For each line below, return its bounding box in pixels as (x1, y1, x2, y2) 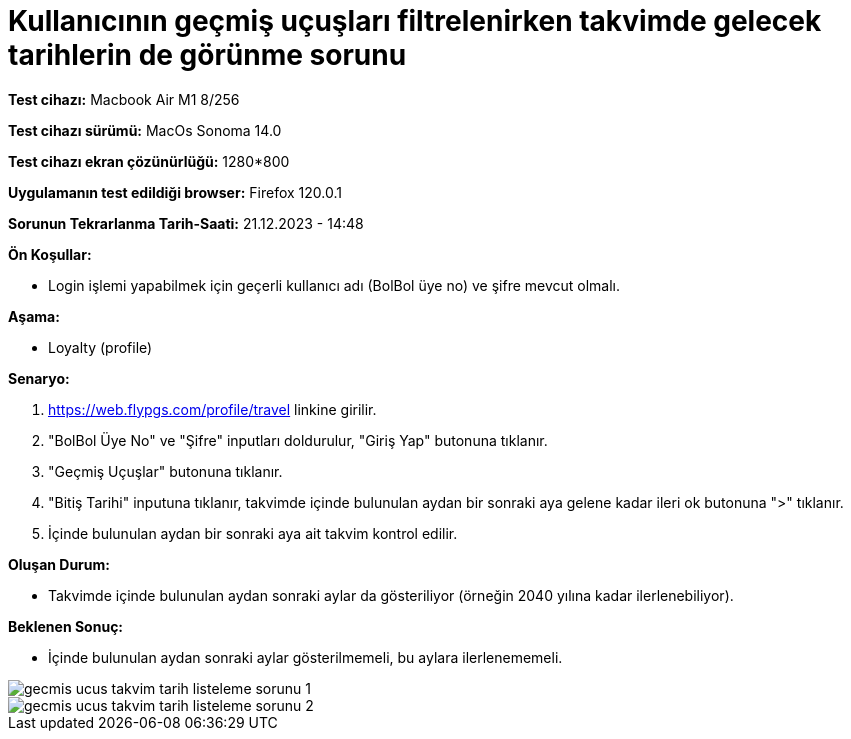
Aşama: (8, 307, 60, 325)
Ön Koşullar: (8, 245, 92, 263)
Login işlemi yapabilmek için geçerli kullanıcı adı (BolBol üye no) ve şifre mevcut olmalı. (48, 276, 621, 294)
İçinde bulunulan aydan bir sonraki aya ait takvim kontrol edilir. (48, 524, 458, 542)
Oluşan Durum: (8, 555, 110, 573)
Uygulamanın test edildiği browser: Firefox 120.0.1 (8, 183, 342, 201)
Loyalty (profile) (48, 338, 153, 356)
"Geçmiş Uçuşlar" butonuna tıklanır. (48, 462, 283, 480)
